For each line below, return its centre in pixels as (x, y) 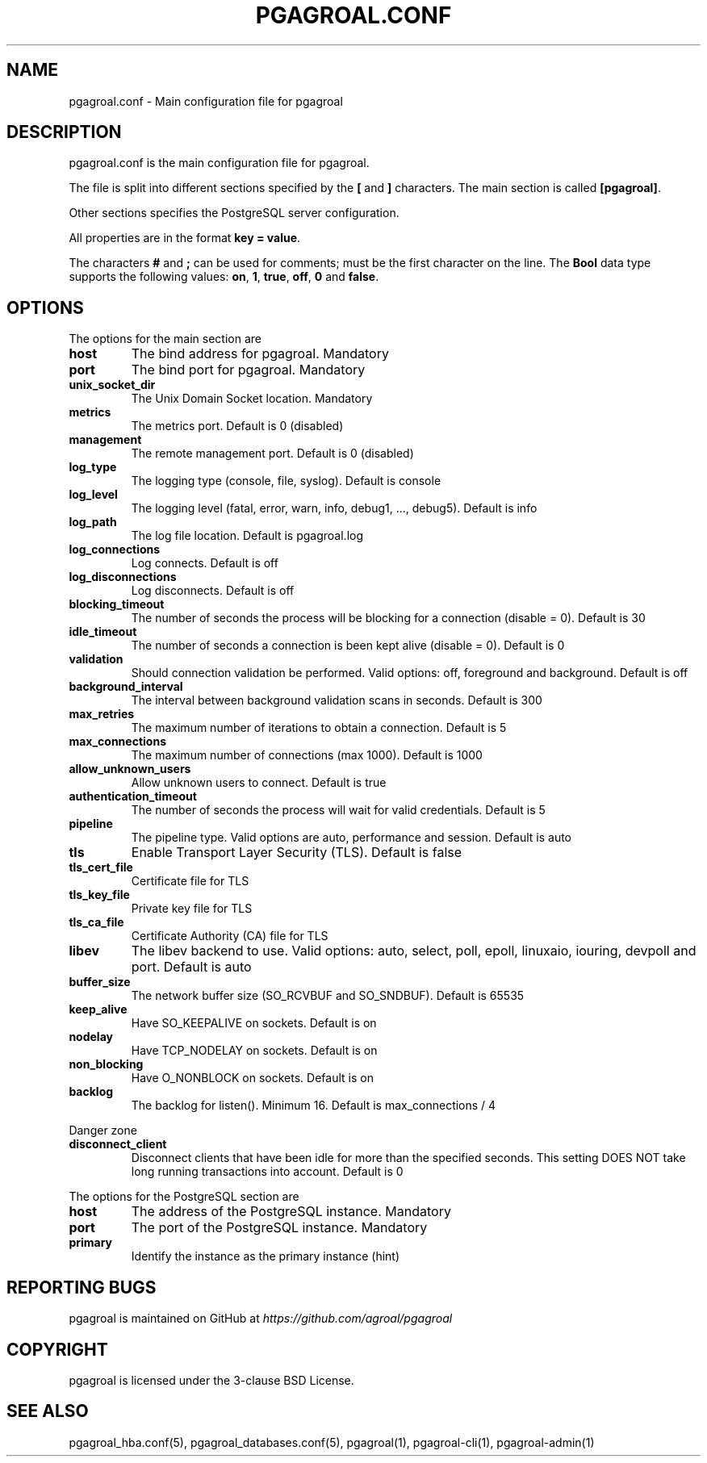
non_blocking (106, 1064)
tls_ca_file (96, 922)
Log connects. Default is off (205, 563)
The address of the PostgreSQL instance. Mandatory (291, 1212)
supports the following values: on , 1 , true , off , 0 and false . (224, 277)
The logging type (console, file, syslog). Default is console (286, 481)
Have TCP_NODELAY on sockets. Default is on (254, 1051)
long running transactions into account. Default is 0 (267, 1172)
